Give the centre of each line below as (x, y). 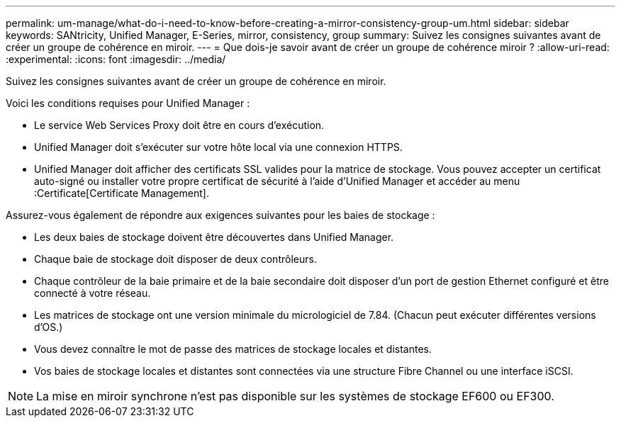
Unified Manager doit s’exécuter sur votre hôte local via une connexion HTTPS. (218, 147)
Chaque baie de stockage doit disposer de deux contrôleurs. (175, 259)
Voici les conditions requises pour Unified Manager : (128, 103)
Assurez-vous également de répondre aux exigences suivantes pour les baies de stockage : (220, 215)
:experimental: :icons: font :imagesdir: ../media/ (116, 59)
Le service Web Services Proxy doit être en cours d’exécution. (179, 125)
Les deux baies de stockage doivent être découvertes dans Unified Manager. (214, 237)
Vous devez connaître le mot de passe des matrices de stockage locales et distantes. (233, 349)
